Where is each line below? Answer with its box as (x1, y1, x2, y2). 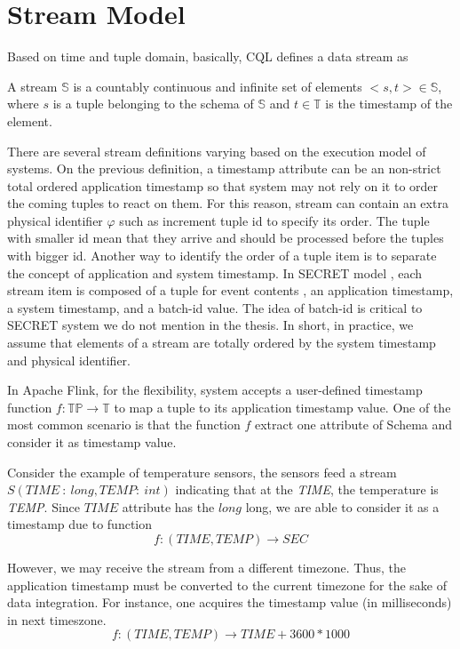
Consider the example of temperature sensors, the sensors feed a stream (7, 462, 397, 481)
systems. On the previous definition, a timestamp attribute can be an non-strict (7, 159, 441, 178)
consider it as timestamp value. (7, 433, 177, 451)
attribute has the (122, 497, 215, 516)
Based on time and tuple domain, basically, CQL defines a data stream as (7, 47, 408, 66)
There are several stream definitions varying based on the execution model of (7, 141, 426, 160)
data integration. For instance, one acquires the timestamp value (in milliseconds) (7, 593, 452, 612)
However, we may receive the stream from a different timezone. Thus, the (7, 557, 407, 576)
